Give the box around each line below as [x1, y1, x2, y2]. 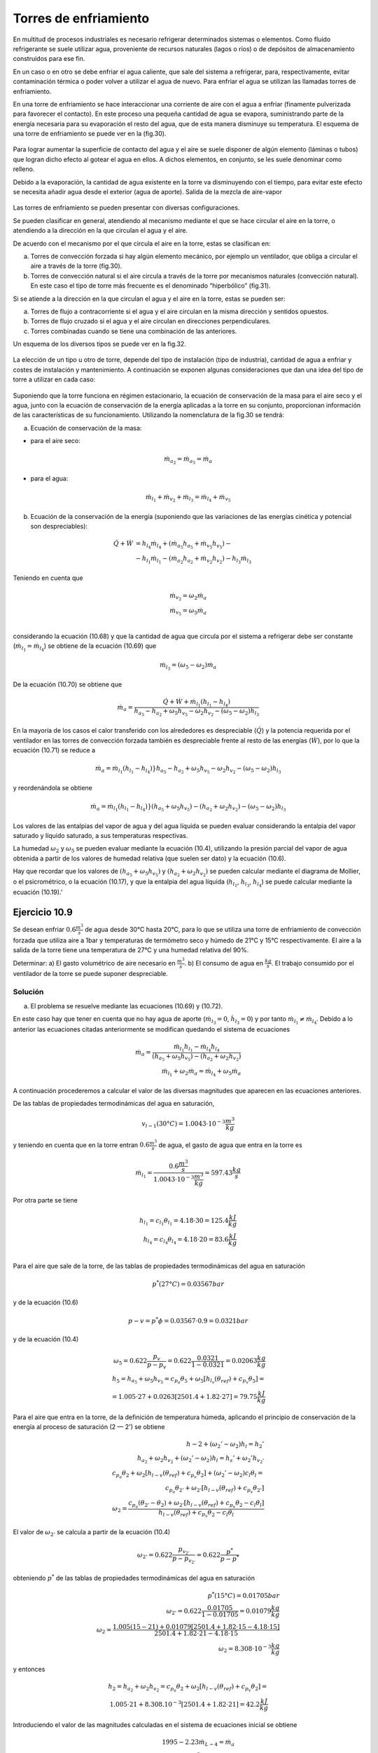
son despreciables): [30, 522, 87, 530]
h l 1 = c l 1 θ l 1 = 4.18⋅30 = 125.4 [139, 1217, 229, 1227]
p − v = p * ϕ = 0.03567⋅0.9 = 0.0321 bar [128, 1315, 248, 1325]
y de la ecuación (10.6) [13, 1298, 78, 1307]
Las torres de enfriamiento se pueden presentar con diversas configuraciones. [13, 203, 240, 212]
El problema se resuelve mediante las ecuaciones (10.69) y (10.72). [30, 1001, 223, 1010]
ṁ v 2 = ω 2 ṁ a [169, 591, 207, 602]
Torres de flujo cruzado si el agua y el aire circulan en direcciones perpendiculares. [30, 317, 271, 325]
